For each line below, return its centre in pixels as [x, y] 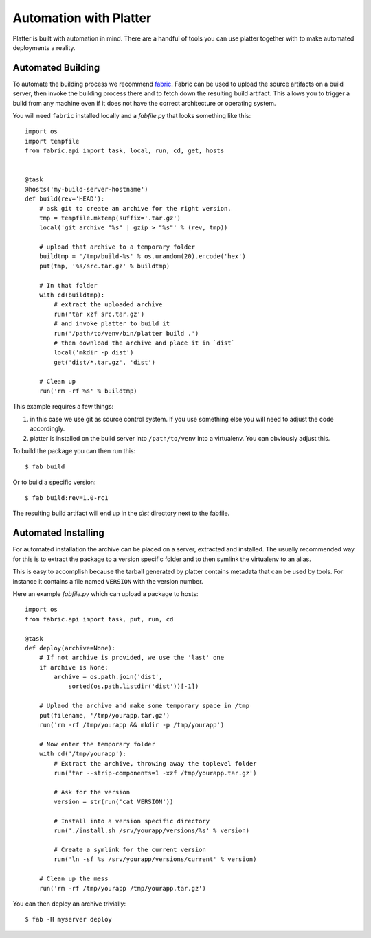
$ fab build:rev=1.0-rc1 [67, 498]
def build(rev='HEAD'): [65, 199]
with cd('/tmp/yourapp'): [83, 754]
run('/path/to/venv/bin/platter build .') [126, 333]
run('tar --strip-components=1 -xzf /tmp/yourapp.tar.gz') [155, 773]
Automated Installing [58, 533]
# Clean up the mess [74, 879]
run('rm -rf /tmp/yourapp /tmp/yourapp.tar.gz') [122, 888]
